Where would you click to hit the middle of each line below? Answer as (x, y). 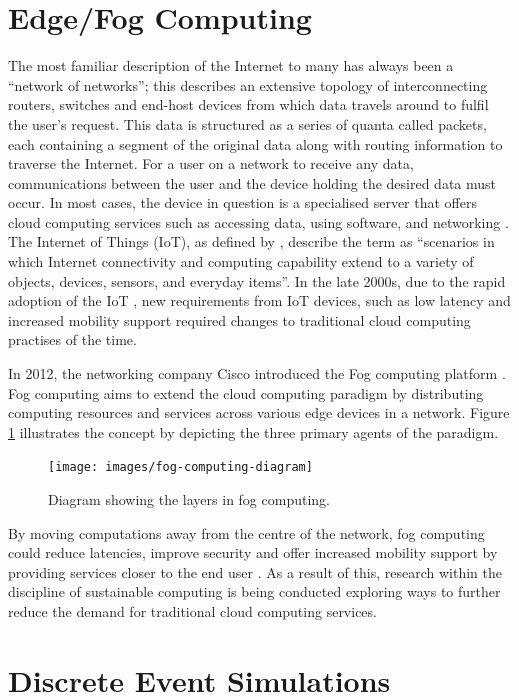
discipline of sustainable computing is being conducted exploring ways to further (254, 591)
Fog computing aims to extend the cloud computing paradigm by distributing (246, 392)
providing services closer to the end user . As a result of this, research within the (255, 571)
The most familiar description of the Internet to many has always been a (231, 65)
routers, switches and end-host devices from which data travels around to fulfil (248, 104)
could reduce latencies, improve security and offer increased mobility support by (253, 552)
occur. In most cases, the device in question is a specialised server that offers (242, 202)
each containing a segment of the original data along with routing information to (255, 143)
